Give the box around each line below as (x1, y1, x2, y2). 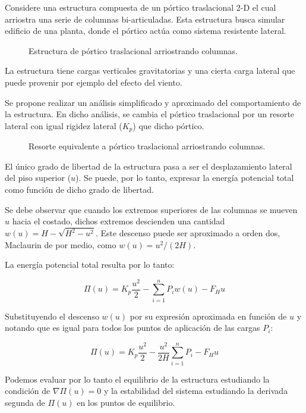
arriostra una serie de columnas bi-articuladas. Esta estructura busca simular (5, 12, 285, 25)
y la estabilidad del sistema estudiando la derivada (104, 384, 288, 397)
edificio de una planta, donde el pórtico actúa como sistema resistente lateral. (5, 24, 286, 37)
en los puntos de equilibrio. (77, 396, 175, 408)
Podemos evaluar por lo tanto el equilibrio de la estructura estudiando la (5, 373, 270, 385)
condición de (5, 384, 51, 397)
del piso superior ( (5, 171, 71, 184)
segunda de (5, 396, 45, 408)
